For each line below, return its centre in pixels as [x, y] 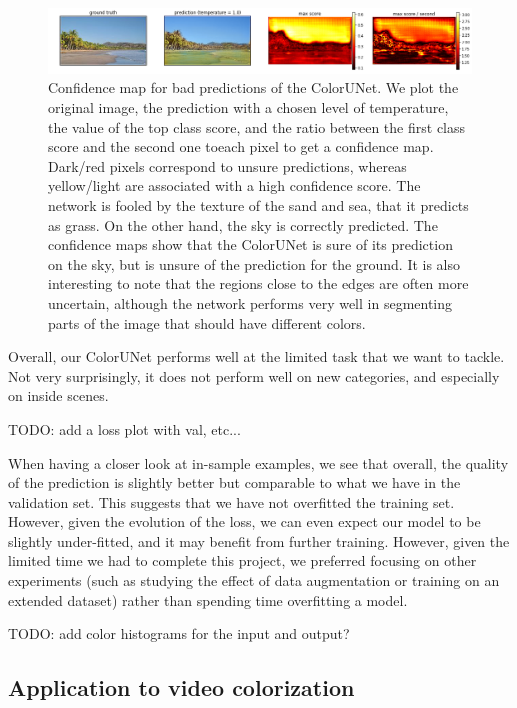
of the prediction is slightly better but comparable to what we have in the [234, 482]
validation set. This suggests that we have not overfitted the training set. [231, 501]
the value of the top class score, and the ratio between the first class [257, 126]
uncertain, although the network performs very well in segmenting [250, 302]
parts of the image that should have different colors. [207, 322]
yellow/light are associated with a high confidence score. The [234, 185]
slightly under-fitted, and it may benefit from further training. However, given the [259, 540]
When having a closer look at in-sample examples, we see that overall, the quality [258, 462]
